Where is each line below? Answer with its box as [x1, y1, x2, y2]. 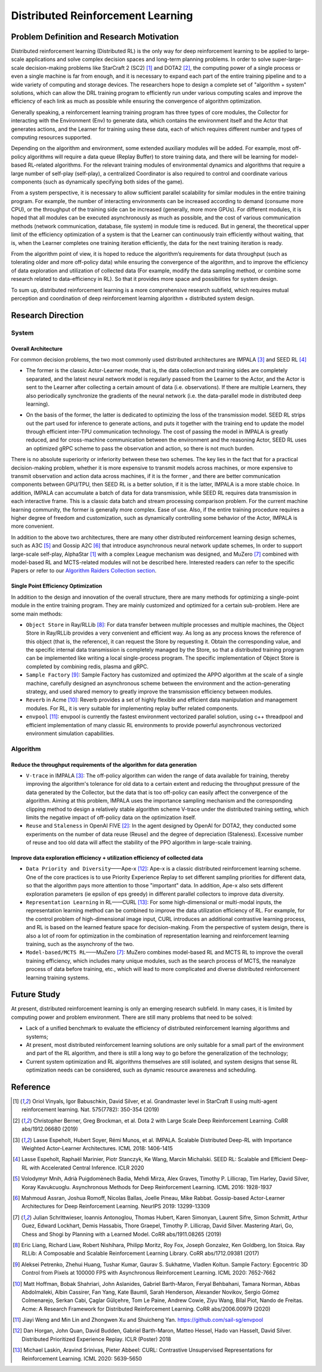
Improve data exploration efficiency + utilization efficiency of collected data [11, 855, 203, 862]
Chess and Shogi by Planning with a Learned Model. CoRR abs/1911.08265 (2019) [21, 1230, 222, 1238]
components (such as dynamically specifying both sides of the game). [11, 178, 184, 185]
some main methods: [11, 610, 63, 617]
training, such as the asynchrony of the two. [26, 940, 134, 947]
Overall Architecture [11, 345, 63, 352]
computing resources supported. [11, 133, 92, 140]
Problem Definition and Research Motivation [11, 32, 179, 42]
